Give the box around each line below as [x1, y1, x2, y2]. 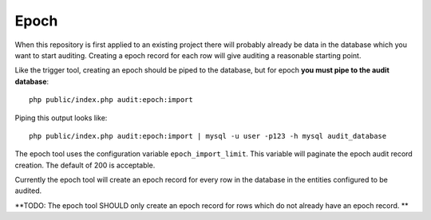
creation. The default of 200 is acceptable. [14, 160, 156, 170]
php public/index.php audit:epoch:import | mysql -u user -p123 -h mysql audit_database [29, 132, 387, 140]
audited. [14, 186, 42, 195]
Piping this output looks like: [14, 112, 108, 123]
